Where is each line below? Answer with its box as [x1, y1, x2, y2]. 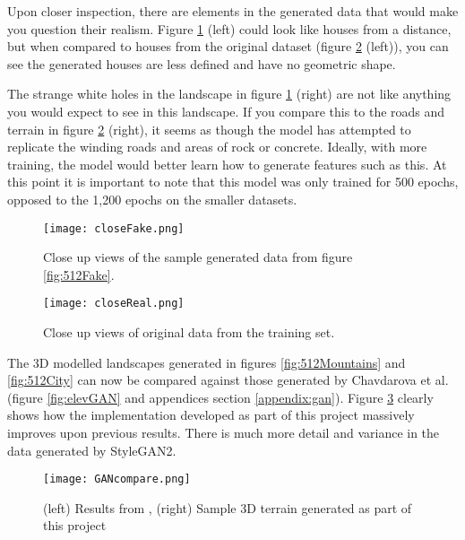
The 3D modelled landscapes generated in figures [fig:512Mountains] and [7, 353, 406, 371]
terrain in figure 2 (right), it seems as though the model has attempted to [7, 119, 411, 138]
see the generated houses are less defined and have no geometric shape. [7, 54, 396, 73]
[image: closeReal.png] [43, 297, 185, 310]
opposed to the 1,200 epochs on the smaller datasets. [7, 189, 297, 208]
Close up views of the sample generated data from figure [43, 248, 353, 266]
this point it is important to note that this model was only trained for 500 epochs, [7, 172, 459, 191]
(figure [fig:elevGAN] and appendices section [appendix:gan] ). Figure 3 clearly [7, 388, 434, 406]
